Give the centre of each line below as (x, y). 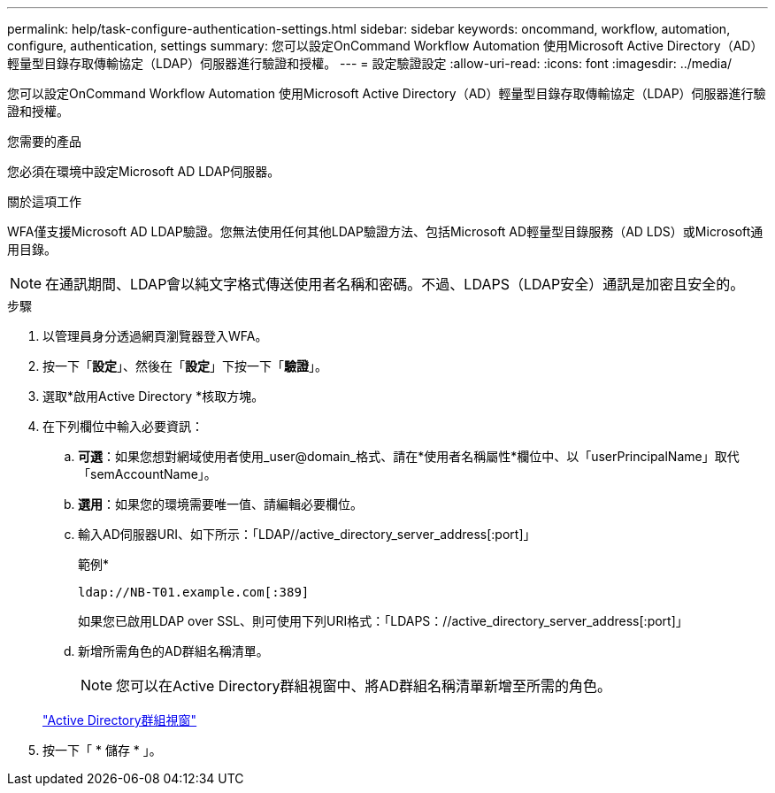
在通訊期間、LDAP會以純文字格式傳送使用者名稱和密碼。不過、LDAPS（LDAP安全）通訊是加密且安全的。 (395, 284)
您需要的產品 (44, 141)
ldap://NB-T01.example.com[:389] (194, 592)
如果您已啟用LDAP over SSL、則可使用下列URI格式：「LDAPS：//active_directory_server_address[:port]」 (383, 621)
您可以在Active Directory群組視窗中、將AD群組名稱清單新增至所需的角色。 (364, 686)
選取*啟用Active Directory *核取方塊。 (153, 396)
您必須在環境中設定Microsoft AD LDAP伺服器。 (144, 171)
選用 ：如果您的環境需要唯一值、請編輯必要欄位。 (220, 504)
